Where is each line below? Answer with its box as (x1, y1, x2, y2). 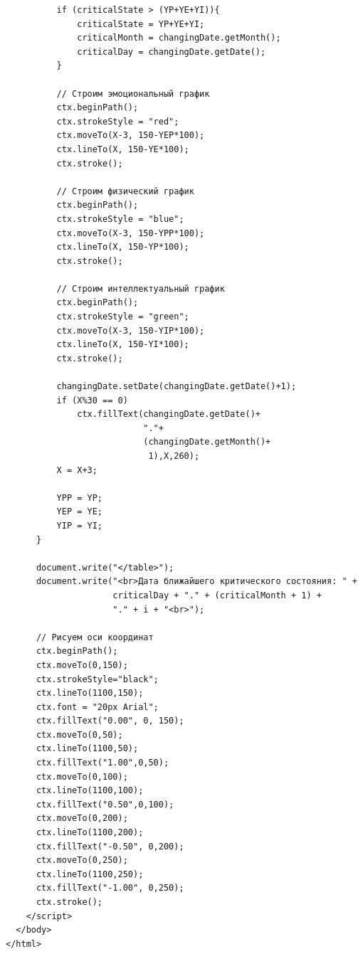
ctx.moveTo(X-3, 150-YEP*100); (56, 130, 205, 141)
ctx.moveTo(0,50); (36, 729, 123, 740)
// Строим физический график (56, 186, 194, 196)
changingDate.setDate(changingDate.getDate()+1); (56, 381, 297, 392)
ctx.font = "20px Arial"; (36, 701, 159, 712)
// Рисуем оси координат (36, 632, 154, 642)
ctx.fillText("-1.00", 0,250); (36, 883, 184, 894)
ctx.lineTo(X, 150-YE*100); (56, 144, 189, 154)
